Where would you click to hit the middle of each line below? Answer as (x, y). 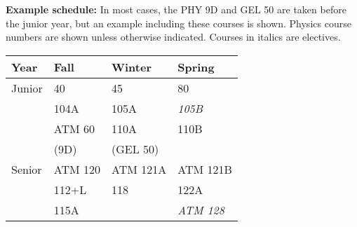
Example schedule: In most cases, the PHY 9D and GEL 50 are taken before (176, 9)
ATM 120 (77, 169)
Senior (27, 169)
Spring (196, 67)
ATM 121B (205, 169)
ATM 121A (139, 169)
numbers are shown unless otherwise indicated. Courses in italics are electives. (173, 37)
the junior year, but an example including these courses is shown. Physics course (178, 23)
